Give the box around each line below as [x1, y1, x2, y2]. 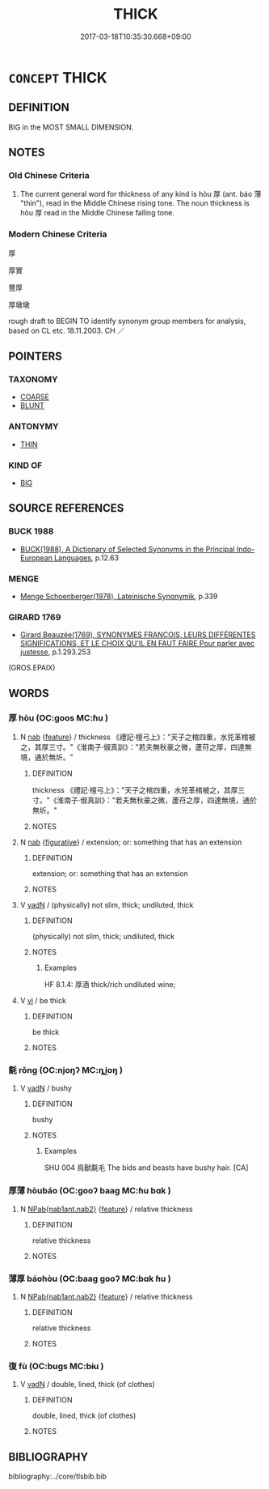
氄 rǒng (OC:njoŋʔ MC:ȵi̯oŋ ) [8, 1064, 124, 1075]
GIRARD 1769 [8, 611, 61, 623]
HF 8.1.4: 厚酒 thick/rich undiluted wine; [44, 979, 176, 989]
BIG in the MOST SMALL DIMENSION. [8, 122, 134, 132]
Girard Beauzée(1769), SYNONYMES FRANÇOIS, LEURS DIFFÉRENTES [19, 630, 256, 640]
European [19, 552, 53, 563]
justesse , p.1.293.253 [19, 647, 91, 657]
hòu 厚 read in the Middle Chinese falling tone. [19, 208, 175, 218]
